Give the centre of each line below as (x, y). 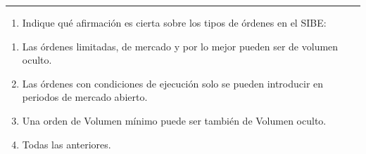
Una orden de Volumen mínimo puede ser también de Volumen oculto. (174, 120)
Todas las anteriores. (67, 144)
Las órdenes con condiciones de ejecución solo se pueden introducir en (173, 83)
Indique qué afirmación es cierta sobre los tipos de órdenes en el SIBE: (174, 22)
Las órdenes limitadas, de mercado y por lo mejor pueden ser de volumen (180, 46)
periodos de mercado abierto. (85, 97)
